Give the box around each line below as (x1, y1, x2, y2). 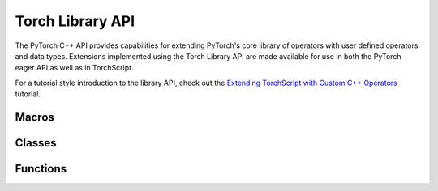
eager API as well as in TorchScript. (15, 63, 134, 73)
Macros (15, 110, 54, 124)
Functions (15, 162, 67, 176)
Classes (15, 136, 57, 150)
